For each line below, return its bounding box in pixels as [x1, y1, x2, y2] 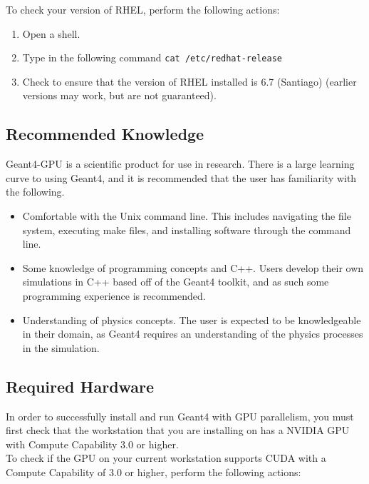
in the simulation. [22, 340, 100, 355]
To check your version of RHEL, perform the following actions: [6, 2, 280, 16]
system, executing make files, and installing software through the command [22, 222, 351, 237]
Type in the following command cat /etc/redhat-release [22, 50, 282, 65]
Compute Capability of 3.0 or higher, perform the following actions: [6, 464, 301, 479]
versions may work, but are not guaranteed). [22, 88, 217, 103]
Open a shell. [22, 26, 80, 41]
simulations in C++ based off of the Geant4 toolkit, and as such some [22, 274, 329, 289]
